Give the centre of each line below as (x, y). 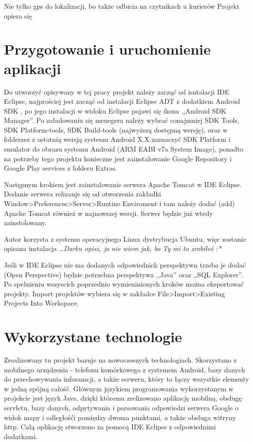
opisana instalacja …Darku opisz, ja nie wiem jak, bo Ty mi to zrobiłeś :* (113, 248)
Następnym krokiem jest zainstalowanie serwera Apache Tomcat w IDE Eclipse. (123, 184)
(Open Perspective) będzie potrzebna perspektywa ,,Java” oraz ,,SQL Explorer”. (123, 274)
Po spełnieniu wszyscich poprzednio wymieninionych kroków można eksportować (124, 284)
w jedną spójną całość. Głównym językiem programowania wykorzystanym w (119, 388)
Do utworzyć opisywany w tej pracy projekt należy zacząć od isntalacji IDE (117, 91)
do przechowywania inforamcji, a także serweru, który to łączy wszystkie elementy (126, 379)
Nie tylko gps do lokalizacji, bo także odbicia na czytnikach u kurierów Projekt (122, 6)
